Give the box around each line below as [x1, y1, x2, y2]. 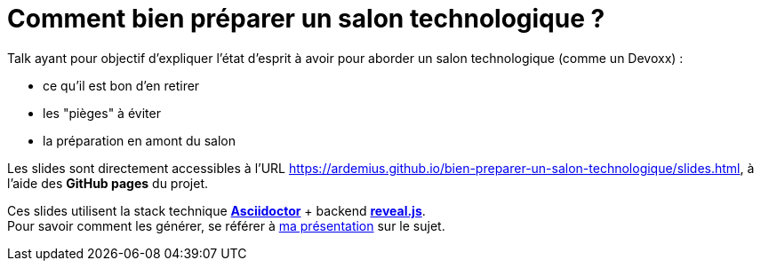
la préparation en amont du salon [43, 132, 236, 148]
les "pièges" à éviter [43, 105, 161, 121]
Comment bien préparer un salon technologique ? [7, 4, 605, 34]
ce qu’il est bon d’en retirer [43, 77, 200, 93]
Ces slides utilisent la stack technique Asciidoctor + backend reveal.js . [7, 202, 426, 218]
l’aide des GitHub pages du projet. [7, 175, 209, 191]
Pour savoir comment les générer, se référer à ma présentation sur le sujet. [7, 217, 445, 233]
